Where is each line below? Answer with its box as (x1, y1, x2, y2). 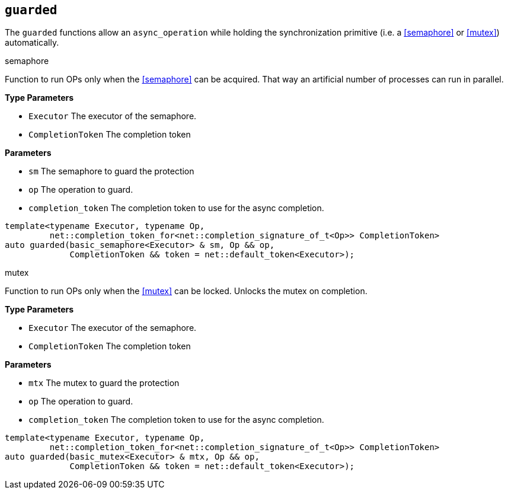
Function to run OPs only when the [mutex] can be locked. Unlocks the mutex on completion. (5, 286, 368, 297)
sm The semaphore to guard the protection (28, 166, 194, 177)
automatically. (5, 37, 59, 48)
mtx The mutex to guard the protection (28, 378, 180, 388)
